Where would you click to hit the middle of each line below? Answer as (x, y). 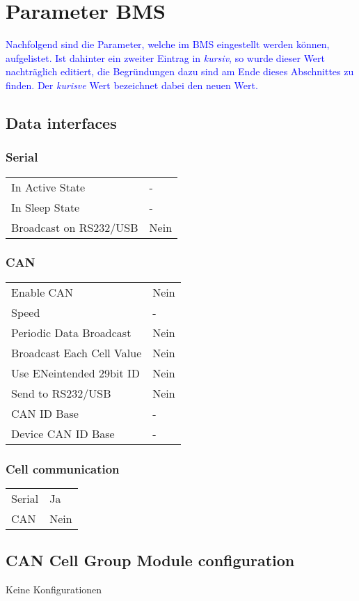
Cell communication (63, 468)
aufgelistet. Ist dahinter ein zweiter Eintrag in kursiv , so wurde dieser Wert (166, 57)
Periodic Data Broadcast (71, 332)
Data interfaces (61, 122)
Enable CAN (42, 292)
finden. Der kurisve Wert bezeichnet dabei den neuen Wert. (132, 85)
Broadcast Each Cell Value (77, 352)
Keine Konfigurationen (54, 590)
